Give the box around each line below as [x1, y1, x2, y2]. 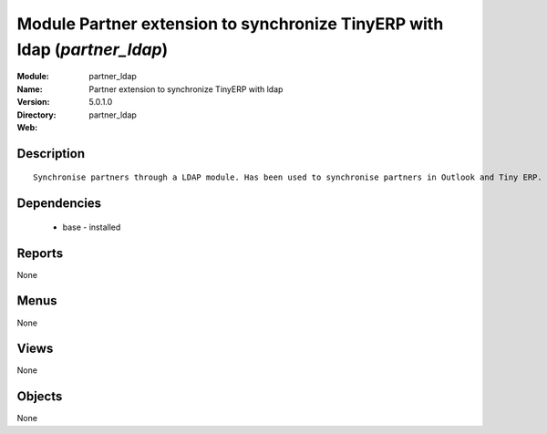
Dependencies [16, 196, 102, 212]
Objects [16, 388, 63, 405]
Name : [16, 83, 43, 95]
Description [16, 146, 86, 161]
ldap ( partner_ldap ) [16, 39, 169, 59]
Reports [16, 245, 64, 261]
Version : [16, 97, 50, 108]
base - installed [62, 222, 121, 232]
